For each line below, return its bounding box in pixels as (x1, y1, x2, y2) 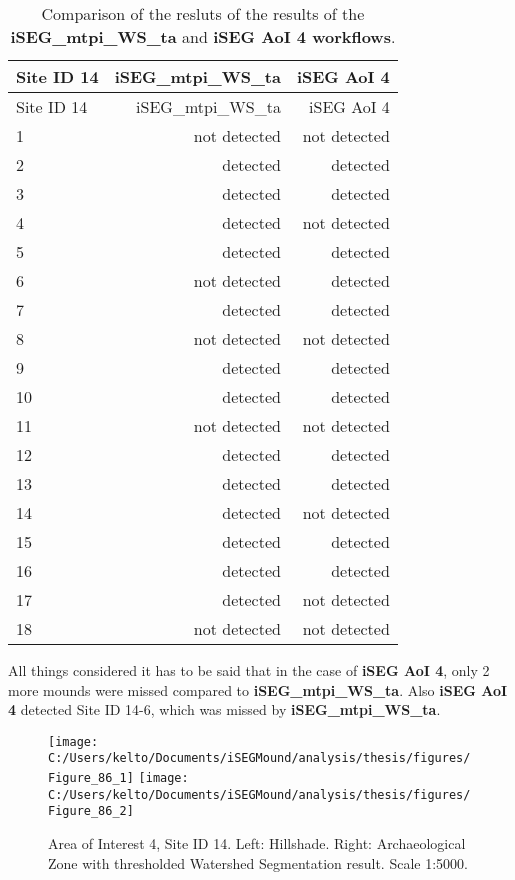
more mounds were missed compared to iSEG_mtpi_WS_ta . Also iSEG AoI (8, 679, 508, 700)
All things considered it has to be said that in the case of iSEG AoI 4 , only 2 (8, 660, 490, 680)
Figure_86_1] (48, 771, 134, 786)
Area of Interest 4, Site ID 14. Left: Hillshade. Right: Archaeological (48, 833, 466, 854)
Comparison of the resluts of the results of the (41, 2, 365, 25)
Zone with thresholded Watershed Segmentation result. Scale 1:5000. (48, 852, 468, 873)
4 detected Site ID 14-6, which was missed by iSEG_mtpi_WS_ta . (8, 699, 441, 720)
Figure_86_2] (48, 804, 134, 819)
